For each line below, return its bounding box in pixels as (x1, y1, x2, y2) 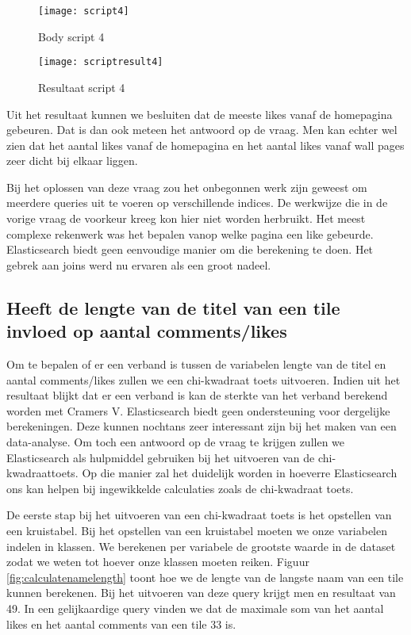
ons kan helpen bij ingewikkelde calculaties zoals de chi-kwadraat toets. (6, 480, 354, 496)
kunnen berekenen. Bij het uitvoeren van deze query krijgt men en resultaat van (6, 584, 396, 601)
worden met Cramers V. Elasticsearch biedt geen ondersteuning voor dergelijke (6, 402, 390, 419)
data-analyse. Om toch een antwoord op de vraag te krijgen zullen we (6, 434, 345, 449)
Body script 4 (38, 28, 105, 44)
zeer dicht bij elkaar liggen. (6, 152, 138, 169)
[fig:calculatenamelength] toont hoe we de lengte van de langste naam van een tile (6, 568, 404, 585)
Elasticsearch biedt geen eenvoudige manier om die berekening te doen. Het (6, 241, 374, 258)
